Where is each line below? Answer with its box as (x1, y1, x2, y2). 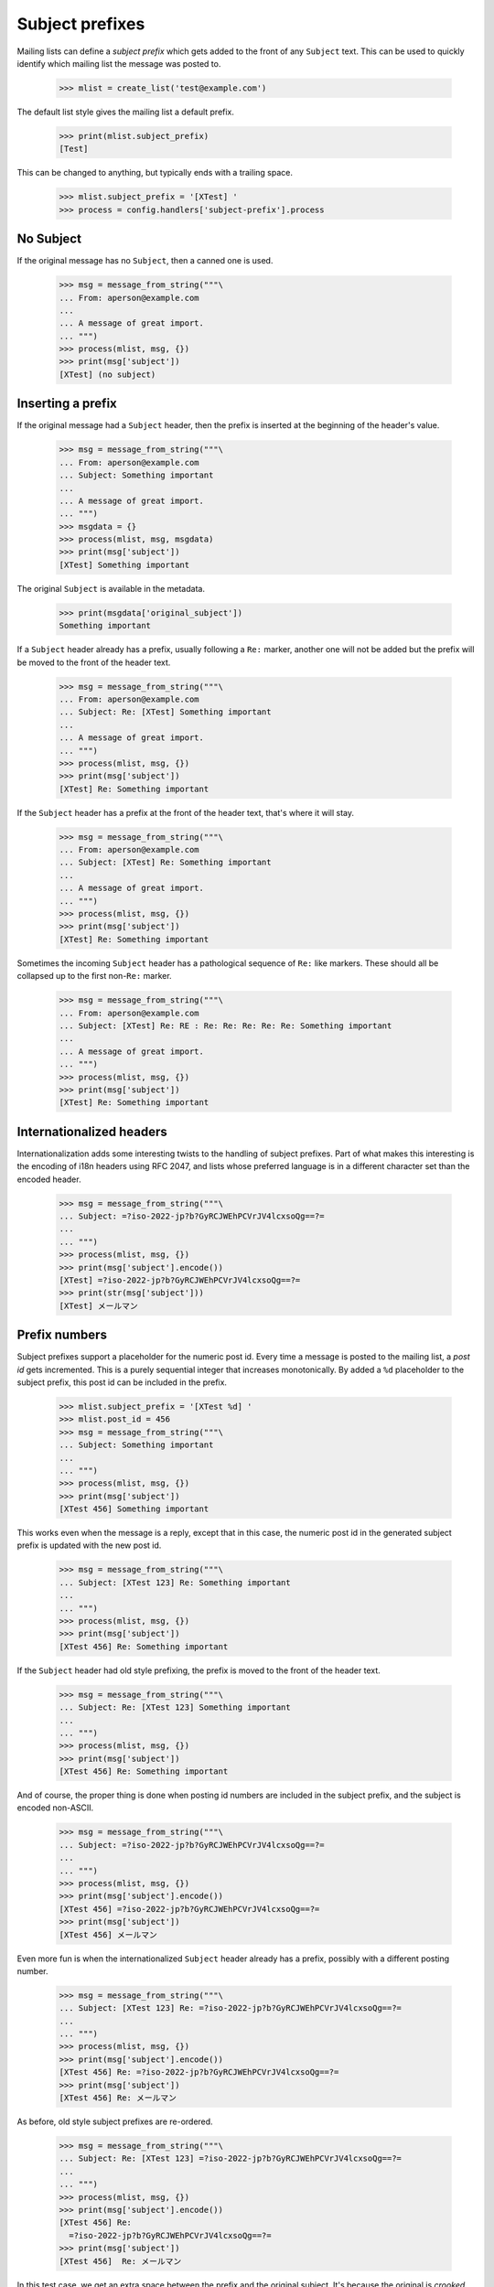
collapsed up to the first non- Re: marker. (16, 971, 173, 982)
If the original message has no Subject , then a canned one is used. (16, 255, 274, 266)
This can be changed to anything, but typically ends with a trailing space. (16, 167, 293, 178)
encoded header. (16, 1174, 81, 1185)
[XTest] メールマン (59, 1300, 139, 1311)
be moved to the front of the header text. (16, 657, 171, 668)
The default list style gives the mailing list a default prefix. (16, 106, 235, 117)
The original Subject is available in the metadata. (16, 583, 206, 594)
